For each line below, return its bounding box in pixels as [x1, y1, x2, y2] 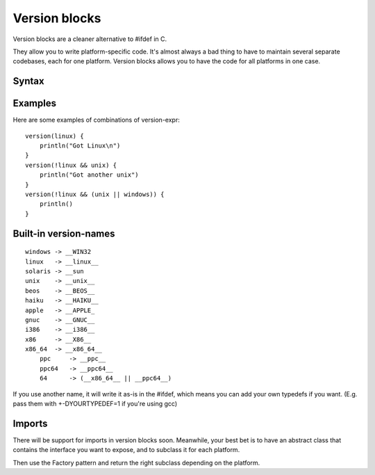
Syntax [12, 75, 44, 87]
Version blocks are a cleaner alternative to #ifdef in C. [12, 35, 167, 43]
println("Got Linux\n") [39, 142, 121, 150]
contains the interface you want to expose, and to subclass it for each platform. [12, 446, 240, 454]
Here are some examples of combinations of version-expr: [12, 115, 180, 124]
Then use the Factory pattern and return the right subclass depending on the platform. [12, 458, 260, 467]
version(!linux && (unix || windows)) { [25, 190, 165, 198]
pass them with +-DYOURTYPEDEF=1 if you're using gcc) [12, 400, 177, 408]
